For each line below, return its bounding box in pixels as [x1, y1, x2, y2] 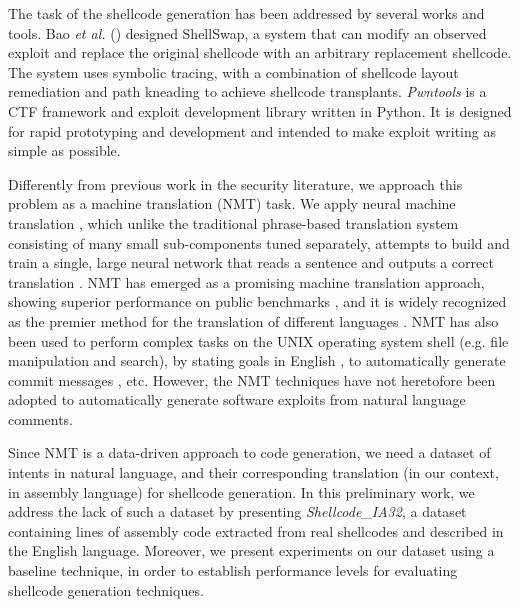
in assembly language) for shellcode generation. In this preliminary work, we [8, 481, 475, 502]
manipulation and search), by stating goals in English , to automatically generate [8, 350, 506, 371]
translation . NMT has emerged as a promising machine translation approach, [8, 271, 485, 292]
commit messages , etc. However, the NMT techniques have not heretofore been [8, 369, 496, 390]
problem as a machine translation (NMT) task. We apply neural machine [8, 193, 456, 214]
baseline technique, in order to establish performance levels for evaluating [8, 560, 458, 581]
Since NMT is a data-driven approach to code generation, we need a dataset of [8, 442, 491, 463]
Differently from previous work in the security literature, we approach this [8, 173, 463, 194]
